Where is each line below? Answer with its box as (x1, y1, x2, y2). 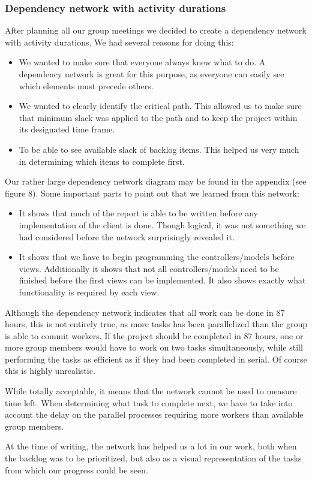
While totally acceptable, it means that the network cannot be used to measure (5, 385, 297, 397)
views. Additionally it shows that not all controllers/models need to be (19, 262, 279, 274)
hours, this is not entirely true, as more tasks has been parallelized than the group (5, 318, 307, 330)
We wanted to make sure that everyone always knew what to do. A (19, 56, 266, 68)
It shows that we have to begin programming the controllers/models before (19, 250, 295, 263)
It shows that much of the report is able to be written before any (19, 207, 258, 219)
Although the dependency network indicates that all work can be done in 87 (5, 306, 285, 318)
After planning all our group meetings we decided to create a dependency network (5, 24, 307, 37)
